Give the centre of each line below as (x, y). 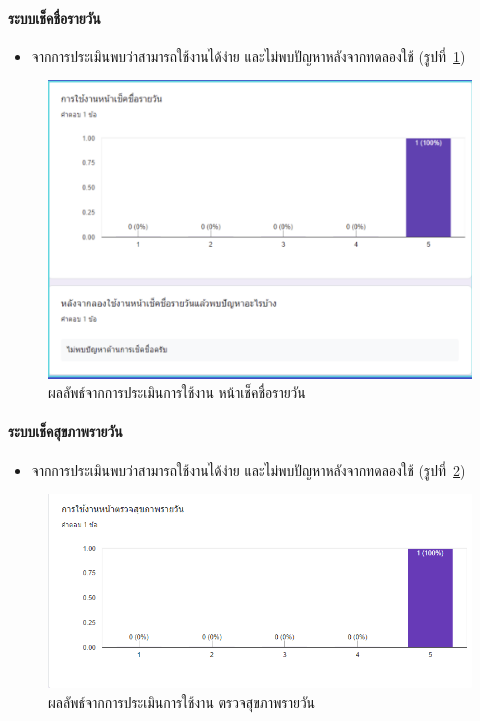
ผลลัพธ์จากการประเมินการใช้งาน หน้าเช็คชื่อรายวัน (177, 392)
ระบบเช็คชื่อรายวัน (54, 17)
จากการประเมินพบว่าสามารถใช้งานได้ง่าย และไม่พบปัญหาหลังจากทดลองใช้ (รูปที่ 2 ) (248, 469)
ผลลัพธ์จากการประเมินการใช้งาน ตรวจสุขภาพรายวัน (182, 701)
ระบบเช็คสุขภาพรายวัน (65, 431)
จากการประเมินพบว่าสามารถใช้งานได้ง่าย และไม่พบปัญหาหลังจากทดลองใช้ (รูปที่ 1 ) (248, 55)
